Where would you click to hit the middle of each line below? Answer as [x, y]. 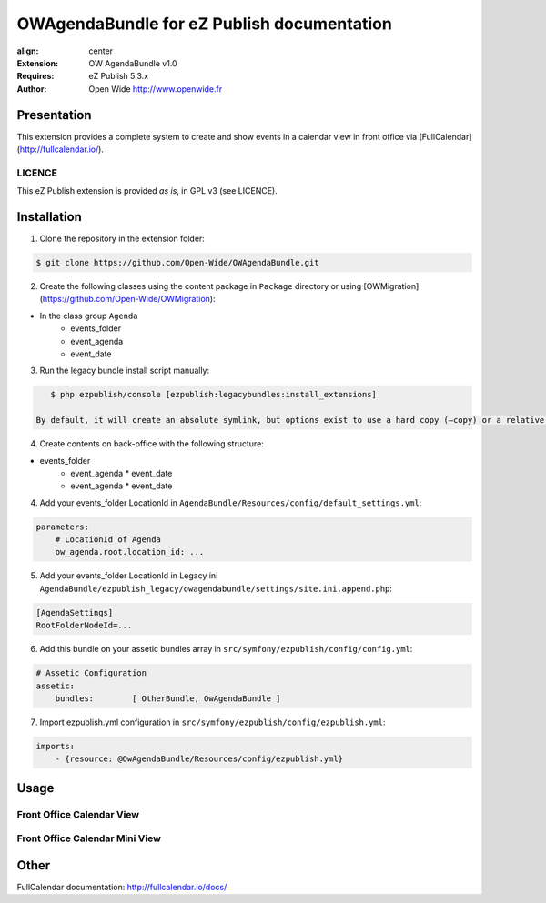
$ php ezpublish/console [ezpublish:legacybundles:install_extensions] [214, 395]
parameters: [63, 527]
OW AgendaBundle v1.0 [133, 63]
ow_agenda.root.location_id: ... [130, 552]
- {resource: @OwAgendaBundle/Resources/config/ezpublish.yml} [199, 759]
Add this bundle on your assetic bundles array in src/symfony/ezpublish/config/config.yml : [226, 649]
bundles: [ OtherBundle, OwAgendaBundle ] [168, 698]
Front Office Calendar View [78, 814]
